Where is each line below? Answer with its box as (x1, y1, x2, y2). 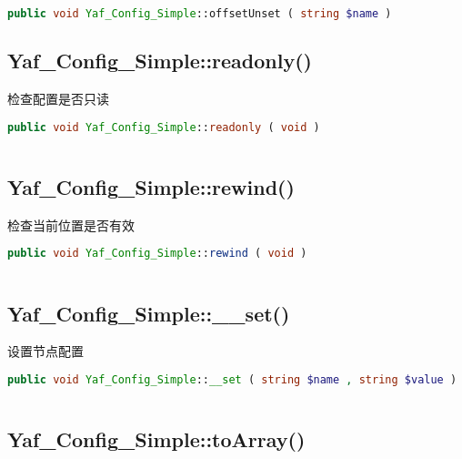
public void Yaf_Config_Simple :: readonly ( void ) (7, 120, 320, 134)
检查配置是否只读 (7, 89, 109, 108)
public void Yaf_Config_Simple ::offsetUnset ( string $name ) (7, 7, 392, 20)
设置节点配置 (7, 342, 84, 361)
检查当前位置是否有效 (7, 215, 135, 234)
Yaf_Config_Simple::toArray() (7, 425, 306, 454)
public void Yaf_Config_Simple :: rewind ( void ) (7, 247, 307, 260)
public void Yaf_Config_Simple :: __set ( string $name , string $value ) (7, 373, 457, 387)
